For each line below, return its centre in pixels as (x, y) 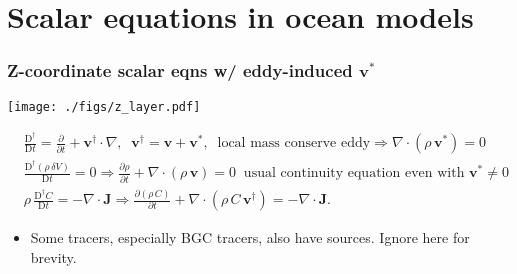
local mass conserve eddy (294, 143)
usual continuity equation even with (354, 173)
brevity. (53, 256)
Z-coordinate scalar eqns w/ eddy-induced (180, 70)
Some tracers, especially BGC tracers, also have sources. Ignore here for (250, 237)
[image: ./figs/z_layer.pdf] (104, 106)
